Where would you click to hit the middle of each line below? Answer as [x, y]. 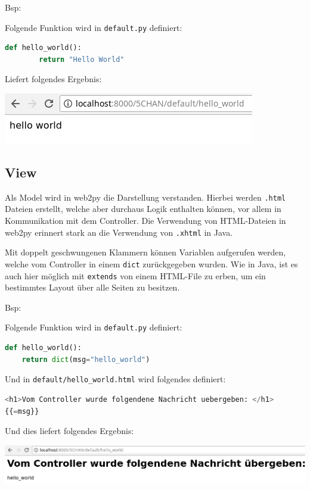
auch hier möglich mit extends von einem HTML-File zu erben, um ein [135, 275]
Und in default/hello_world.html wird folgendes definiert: [115, 379]
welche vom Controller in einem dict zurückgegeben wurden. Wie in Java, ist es [151, 263]
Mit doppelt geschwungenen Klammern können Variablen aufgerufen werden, [145, 252]
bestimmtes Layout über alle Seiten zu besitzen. [92, 287]
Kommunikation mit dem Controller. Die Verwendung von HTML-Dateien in [145, 221]
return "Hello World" [82, 59]
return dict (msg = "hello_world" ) [86, 359]
